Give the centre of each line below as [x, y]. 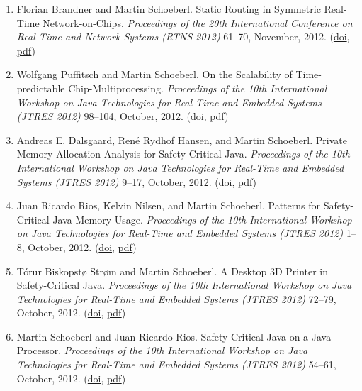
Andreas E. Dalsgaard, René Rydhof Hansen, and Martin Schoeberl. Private [182, 139]
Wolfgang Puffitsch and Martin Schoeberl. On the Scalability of [154, 74]
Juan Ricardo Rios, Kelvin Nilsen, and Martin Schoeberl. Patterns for [169, 205]
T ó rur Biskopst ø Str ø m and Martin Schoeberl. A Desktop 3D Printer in [172, 271]
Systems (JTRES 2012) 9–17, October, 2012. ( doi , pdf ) [137, 181]
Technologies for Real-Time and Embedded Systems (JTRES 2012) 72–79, [176, 298]
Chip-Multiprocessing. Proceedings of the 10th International [198, 88]
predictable [41, 88]
